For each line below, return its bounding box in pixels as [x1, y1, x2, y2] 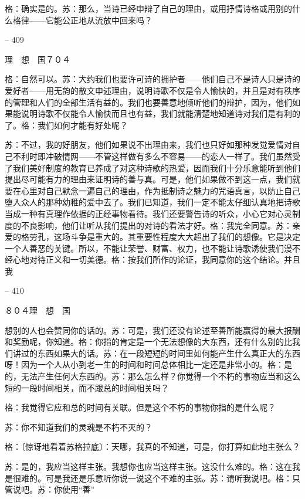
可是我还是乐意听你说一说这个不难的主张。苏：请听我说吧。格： [45, 471, 292, 484]
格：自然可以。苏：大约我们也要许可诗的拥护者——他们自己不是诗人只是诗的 [5, 73, 300, 85]
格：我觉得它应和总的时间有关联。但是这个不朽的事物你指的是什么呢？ [5, 401, 276, 413]
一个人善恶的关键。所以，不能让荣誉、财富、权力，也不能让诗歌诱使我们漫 [5, 242, 292, 254]
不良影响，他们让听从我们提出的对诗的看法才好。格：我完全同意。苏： [21, 219, 292, 231]
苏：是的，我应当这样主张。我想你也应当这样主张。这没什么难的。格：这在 [5, 460, 292, 472]
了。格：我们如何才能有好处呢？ [5, 118, 128, 131]
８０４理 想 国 [5, 304, 70, 317]
